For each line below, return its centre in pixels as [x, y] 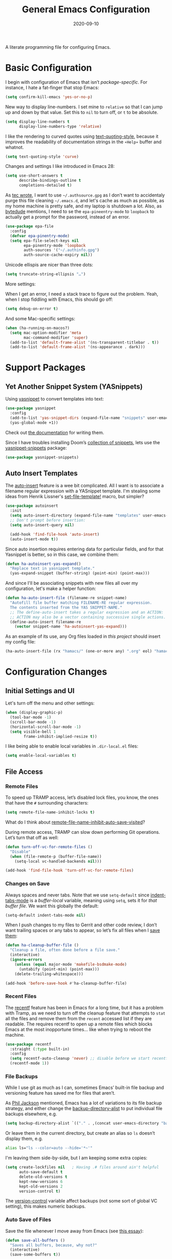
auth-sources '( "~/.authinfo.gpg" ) [62, 250]
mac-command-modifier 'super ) [56, 337]
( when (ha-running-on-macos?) [38, 328]
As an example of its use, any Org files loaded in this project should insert [83, 636]
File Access [24, 771]
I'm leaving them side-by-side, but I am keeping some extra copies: [76, 1158]
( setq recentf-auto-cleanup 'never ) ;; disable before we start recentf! [90, 1059]
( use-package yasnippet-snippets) [42, 457]
